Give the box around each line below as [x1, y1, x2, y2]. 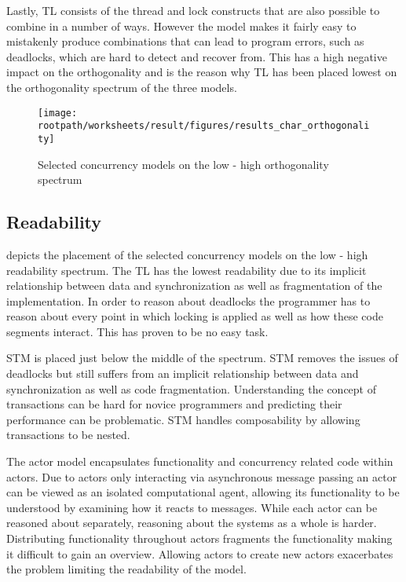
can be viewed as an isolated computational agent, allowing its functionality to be [6, 484, 400, 500]
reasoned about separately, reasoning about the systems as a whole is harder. [6, 514, 377, 531]
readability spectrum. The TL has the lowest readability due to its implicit [6, 262, 367, 278]
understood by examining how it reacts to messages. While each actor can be [6, 499, 378, 515]
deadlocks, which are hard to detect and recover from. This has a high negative [6, 48, 387, 64]
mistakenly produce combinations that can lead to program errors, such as [6, 33, 364, 49]
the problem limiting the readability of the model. [6, 561, 247, 577]
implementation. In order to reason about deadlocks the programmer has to [6, 292, 371, 309]
